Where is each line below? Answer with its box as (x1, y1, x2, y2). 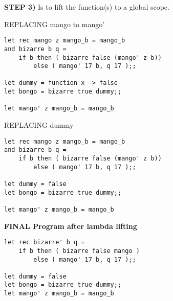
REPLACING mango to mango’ (4, 18, 105, 29)
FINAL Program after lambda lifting (4, 220, 137, 231)
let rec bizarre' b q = (4, 239, 85, 246)
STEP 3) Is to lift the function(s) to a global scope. (4, 2, 169, 12)
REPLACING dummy (4, 120, 74, 130)
